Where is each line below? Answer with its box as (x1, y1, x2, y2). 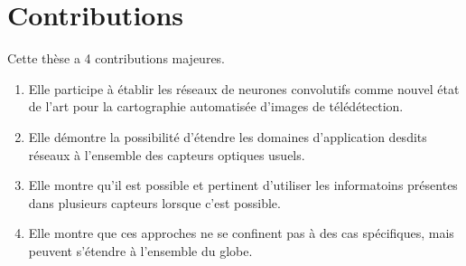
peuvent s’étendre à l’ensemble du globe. (28, 241, 253, 260)
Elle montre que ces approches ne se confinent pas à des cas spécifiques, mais (28, 223, 454, 242)
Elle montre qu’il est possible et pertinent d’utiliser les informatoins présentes (28, 176, 458, 195)
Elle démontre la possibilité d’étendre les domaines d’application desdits (28, 127, 427, 146)
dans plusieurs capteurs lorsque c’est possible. (28, 193, 281, 212)
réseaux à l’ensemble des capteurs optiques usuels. (28, 145, 305, 164)
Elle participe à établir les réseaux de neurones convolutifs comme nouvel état (28, 79, 460, 98)
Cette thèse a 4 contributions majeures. (7, 49, 226, 68)
